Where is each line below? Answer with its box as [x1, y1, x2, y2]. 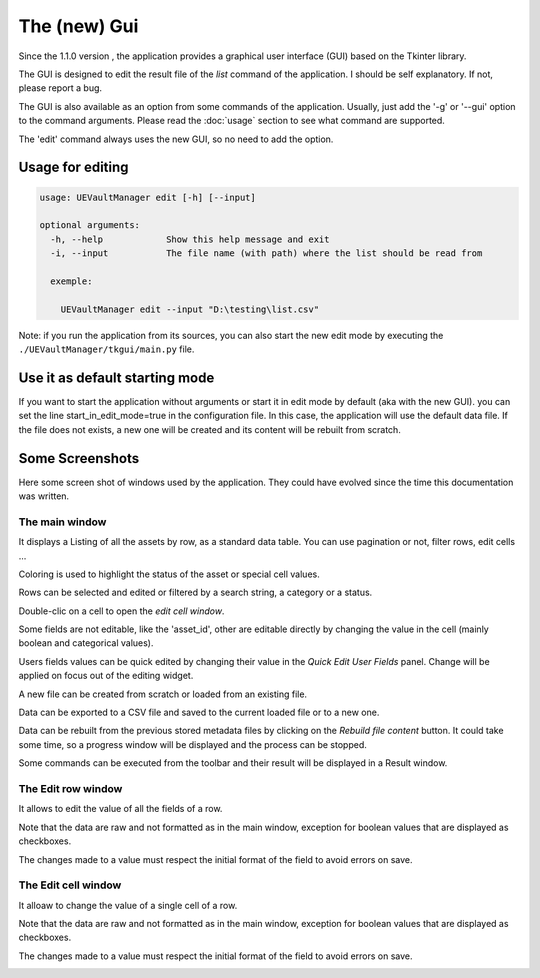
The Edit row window [18, 781, 123, 795]
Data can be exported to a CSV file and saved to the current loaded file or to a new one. [18, 706, 380, 719]
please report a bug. [18, 82, 103, 94]
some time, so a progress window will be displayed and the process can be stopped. [18, 738, 367, 750]
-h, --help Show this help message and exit [50, 233, 330, 245]
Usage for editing [18, 159, 129, 176]
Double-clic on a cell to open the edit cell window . [18, 605, 225, 617]
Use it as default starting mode [18, 369, 215, 386]
